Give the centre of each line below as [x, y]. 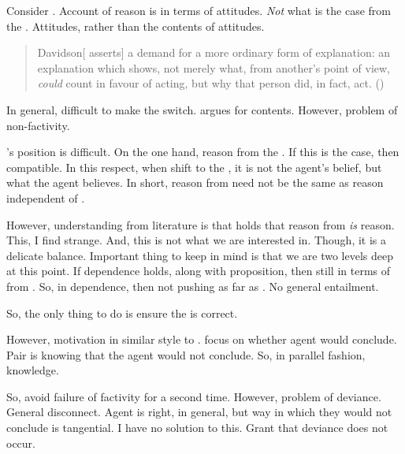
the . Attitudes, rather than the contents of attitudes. [136, 26]
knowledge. [33, 370]
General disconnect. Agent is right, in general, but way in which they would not [199, 412]
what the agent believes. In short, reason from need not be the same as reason [195, 182]
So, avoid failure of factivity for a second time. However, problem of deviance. [194, 396]
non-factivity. [38, 125]
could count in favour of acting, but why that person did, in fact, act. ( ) [211, 83]
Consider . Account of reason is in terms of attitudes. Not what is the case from [199, 10]
